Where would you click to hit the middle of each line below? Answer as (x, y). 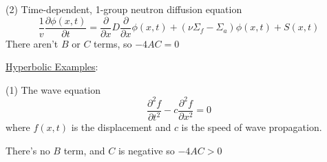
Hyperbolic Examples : (52, 67)
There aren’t (32, 43)
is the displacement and (121, 127)
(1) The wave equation (53, 89)
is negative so (146, 150)
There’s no (28, 150)
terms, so (113, 43)
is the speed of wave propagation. (252, 127)
